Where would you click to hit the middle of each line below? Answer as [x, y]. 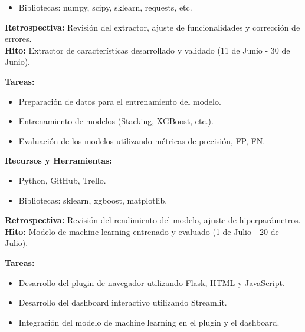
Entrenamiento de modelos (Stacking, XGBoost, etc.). [116, 121]
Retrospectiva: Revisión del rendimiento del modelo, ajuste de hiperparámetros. [153, 220]
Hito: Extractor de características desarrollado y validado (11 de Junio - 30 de [147, 50]
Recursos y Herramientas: [58, 160]
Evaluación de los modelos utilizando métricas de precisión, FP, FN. [142, 140]
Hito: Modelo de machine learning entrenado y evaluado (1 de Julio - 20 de [142, 231]
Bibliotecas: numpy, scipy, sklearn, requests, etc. [105, 7]
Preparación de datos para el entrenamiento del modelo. [120, 101]
